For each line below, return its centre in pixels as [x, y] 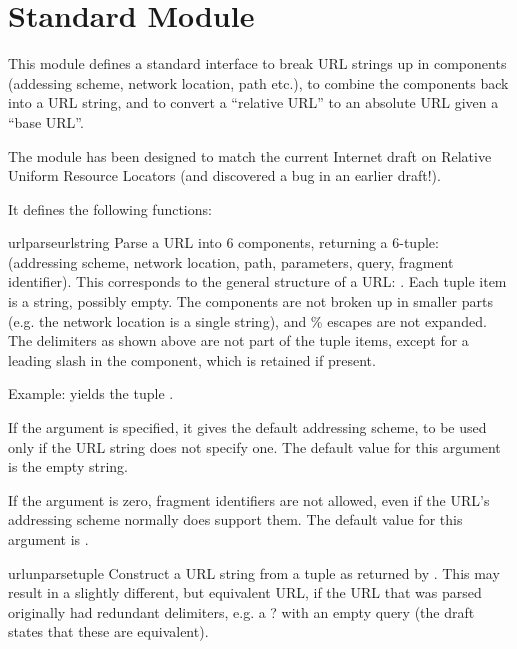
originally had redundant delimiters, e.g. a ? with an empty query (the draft [241, 611]
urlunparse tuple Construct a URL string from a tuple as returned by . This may [254, 572]
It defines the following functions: [110, 208]
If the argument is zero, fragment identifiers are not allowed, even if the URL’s [249, 499]
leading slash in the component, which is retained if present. [192, 359]
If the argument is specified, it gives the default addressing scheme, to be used [247, 427]
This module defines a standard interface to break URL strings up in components [257, 63]
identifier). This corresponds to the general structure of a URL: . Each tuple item [257, 281]
